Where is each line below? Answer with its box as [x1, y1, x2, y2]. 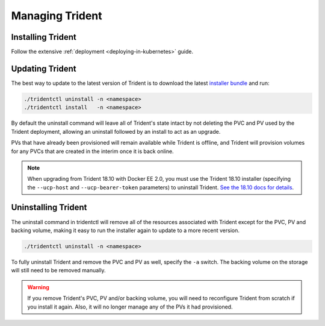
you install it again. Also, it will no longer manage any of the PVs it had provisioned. [27, 303, 233, 310]
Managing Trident [11, 9, 102, 22]
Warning [27, 283, 49, 290]
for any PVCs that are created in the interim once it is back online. [11, 148, 174, 155]
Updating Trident [11, 63, 76, 74]
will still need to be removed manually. [11, 267, 106, 274]
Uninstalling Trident [11, 202, 87, 213]
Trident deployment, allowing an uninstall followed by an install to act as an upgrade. [11, 128, 221, 135]
